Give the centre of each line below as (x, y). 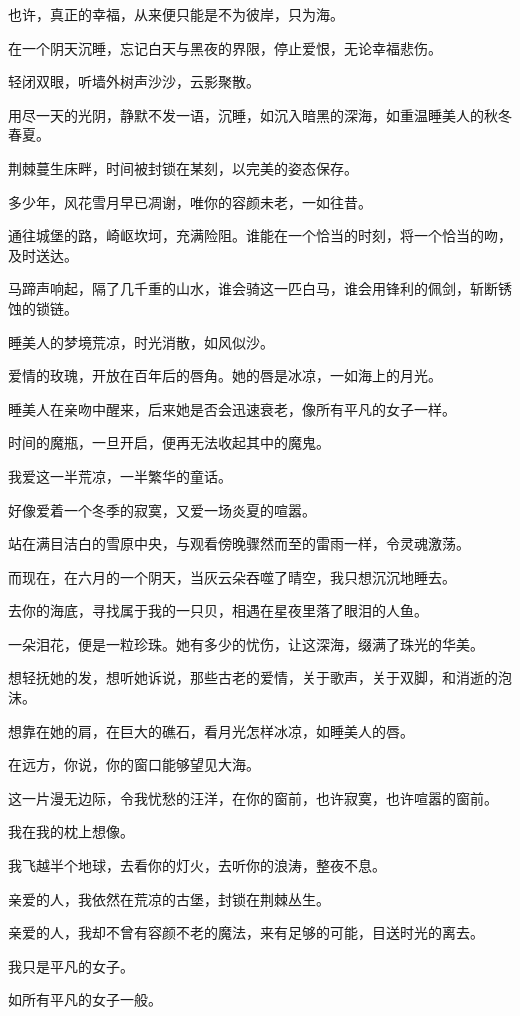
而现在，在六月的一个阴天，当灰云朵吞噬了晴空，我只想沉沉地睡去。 (232, 576)
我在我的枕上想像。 (71, 831)
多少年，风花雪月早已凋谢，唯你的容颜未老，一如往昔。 (190, 201)
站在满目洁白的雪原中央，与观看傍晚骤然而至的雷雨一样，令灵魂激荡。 (239, 543)
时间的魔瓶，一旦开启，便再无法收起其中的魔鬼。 (169, 442)
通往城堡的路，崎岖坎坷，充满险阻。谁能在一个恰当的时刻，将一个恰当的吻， (260, 235)
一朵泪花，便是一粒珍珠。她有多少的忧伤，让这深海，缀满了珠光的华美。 (246, 643)
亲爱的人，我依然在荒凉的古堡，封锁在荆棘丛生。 (169, 898)
